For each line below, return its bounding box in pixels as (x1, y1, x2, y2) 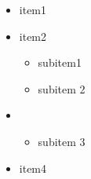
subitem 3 (38, 133, 86, 149)
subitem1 (38, 54, 82, 71)
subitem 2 (38, 80, 86, 97)
